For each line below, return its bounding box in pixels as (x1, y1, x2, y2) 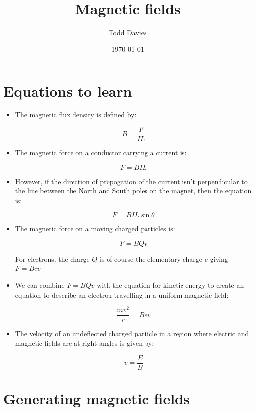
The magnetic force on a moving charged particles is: (15, 224, 175, 234)
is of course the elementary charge (100, 253, 202, 263)
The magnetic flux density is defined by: (15, 110, 137, 120)
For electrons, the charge (15, 253, 90, 263)
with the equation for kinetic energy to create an (97, 280, 244, 290)
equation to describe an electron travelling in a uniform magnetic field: (15, 289, 229, 299)
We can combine (15, 280, 65, 290)
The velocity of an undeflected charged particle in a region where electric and (15, 328, 249, 338)
